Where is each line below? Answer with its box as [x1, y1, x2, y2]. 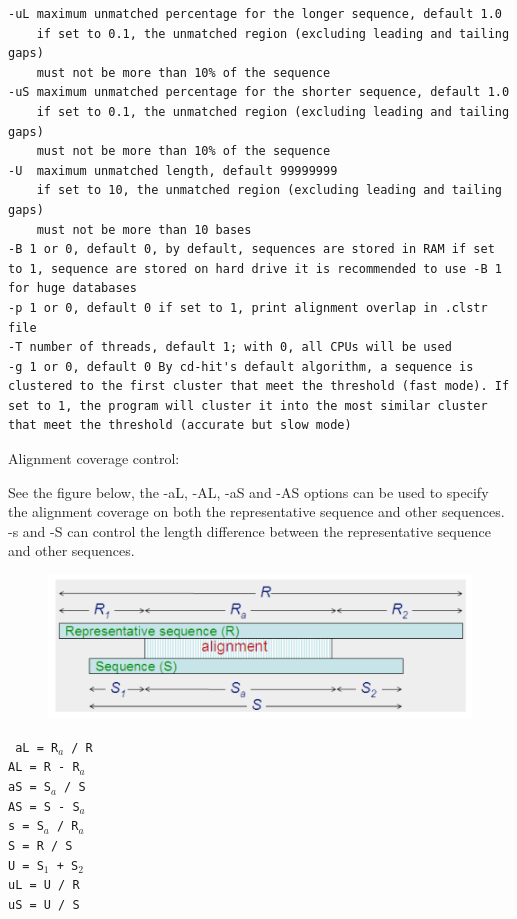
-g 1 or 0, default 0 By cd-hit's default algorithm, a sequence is [8, 359, 474, 374]
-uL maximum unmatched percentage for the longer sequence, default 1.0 [8, 7, 502, 21]
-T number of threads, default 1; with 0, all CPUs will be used [8, 340, 452, 355]
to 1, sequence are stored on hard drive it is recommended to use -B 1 [8, 261, 502, 276]
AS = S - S [8, 799, 80, 814]
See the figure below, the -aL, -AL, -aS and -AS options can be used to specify [8, 481, 489, 502]
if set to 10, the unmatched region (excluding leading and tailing [36, 183, 502, 198]
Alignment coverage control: [8, 448, 180, 469]
